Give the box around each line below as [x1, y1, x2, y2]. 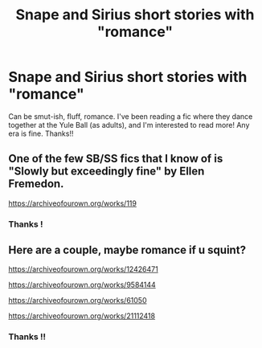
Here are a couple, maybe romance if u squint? [8, 244, 247, 257]
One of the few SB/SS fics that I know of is [8, 152, 223, 166]
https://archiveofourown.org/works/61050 [8, 296, 147, 305]
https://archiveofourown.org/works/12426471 [8, 264, 158, 274]
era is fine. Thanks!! [8, 129, 74, 138]
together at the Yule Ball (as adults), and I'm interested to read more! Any [8, 120, 250, 129]
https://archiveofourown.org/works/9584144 [8, 280, 157, 290]
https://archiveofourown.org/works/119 [8, 199, 137, 208]
